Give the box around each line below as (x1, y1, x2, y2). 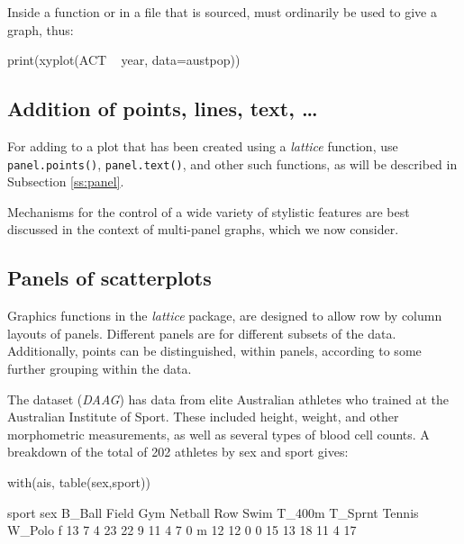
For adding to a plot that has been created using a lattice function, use (7, 136, 398, 155)
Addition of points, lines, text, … (7, 95, 318, 122)
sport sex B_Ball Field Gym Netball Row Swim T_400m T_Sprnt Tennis (7, 503, 419, 521)
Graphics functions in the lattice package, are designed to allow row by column (7, 306, 442, 325)
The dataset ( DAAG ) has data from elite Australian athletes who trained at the (7, 389, 449, 408)
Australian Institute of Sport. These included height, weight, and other (7, 407, 399, 426)
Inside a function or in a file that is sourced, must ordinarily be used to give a (7, 3, 437, 21)
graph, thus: (7, 20, 74, 39)
